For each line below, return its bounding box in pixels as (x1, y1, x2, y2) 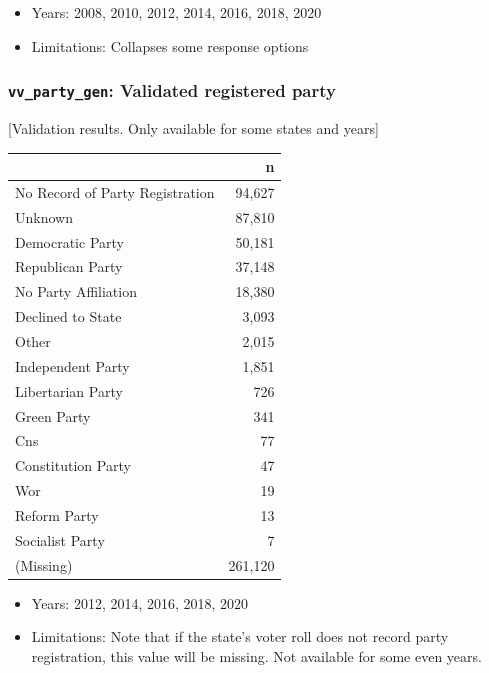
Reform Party (15, 504, 99, 525)
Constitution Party (15, 455, 131, 476)
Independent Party (15, 355, 130, 376)
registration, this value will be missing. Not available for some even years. (31, 645, 482, 666)
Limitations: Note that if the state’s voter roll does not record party (31, 626, 449, 647)
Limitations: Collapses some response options (31, 35, 309, 56)
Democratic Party (15, 231, 124, 252)
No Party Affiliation (15, 281, 137, 302)
